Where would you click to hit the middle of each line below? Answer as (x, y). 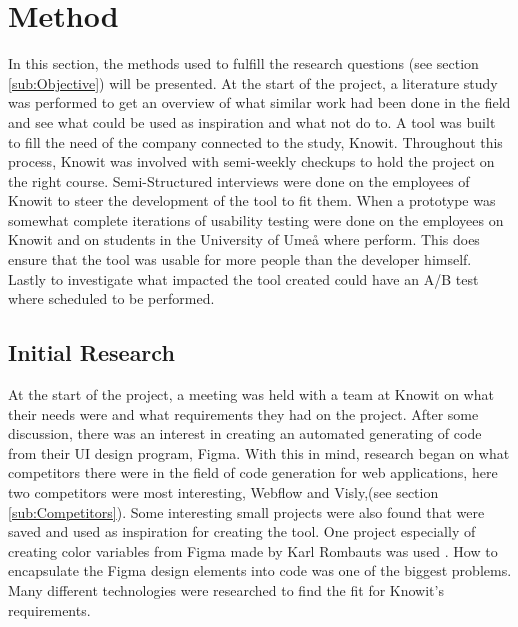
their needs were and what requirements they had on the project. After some (243, 413)
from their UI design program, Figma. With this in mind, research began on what (259, 452)
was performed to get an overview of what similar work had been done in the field (259, 102)
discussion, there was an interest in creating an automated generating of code (245, 433)
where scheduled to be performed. (111, 298)
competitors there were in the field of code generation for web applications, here (253, 472)
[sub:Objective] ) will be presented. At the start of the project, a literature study (253, 82)
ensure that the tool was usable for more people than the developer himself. (240, 259)
